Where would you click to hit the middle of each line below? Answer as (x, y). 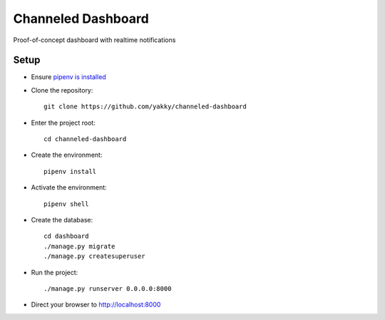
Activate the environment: (69, 187)
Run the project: (55, 272)
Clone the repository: (62, 90)
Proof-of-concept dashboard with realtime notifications (94, 40)
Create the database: (62, 220)
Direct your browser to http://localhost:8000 (96, 305)
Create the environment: (67, 155)
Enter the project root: (63, 123)
